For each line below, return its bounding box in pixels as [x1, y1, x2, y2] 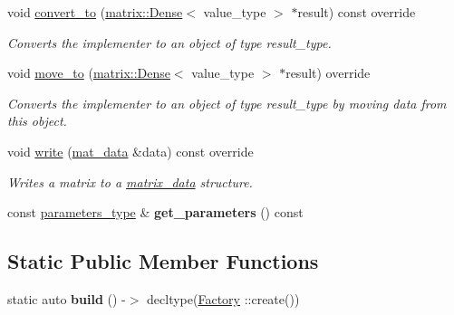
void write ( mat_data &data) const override [7, 141, 254, 160]
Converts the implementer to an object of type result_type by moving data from [7, 93, 447, 112]
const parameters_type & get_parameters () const [7, 203, 304, 222]
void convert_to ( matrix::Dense [7, 3, 183, 21]
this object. [7, 111, 67, 130]
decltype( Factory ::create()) [147, 289, 300, 308]
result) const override [297, 3, 416, 21]
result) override [285, 63, 371, 82]
